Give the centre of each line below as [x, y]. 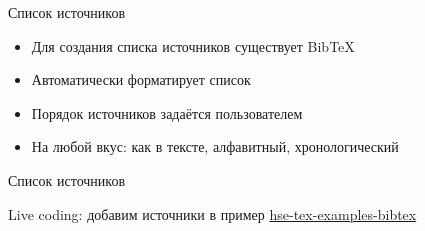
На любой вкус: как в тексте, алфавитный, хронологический [215, 146]
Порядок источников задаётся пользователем [167, 112]
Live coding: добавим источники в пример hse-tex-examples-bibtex [212, 213]
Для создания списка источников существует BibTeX [193, 45]
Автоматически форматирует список [141, 79]
